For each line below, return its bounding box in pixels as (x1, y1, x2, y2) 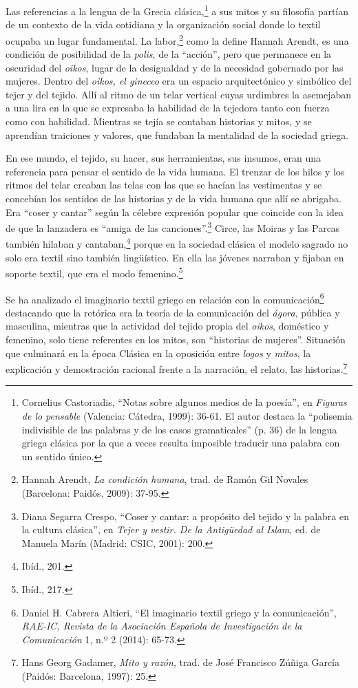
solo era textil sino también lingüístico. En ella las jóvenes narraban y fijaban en (6, 250, 344, 264)
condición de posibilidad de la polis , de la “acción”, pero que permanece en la (6, 47, 332, 61)
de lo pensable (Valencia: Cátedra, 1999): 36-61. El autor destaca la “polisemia (21, 409, 352, 423)
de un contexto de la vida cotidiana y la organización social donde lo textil (6, 17, 321, 32)
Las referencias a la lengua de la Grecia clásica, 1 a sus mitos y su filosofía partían (6, 2, 349, 18)
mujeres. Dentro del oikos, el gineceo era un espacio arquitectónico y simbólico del (6, 74, 352, 88)
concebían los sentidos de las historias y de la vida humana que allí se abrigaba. (6, 191, 341, 206)
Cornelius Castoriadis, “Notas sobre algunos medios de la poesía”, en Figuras (21, 395, 347, 409)
